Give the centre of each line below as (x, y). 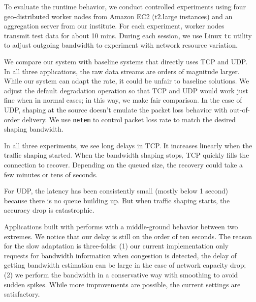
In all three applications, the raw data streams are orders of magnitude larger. (122, 71)
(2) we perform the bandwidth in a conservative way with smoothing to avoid (121, 274)
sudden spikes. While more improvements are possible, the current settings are (122, 284)
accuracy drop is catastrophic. (49, 210)
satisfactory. (22, 294)
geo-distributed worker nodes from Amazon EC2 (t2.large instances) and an (118, 16)
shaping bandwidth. (34, 129)
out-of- (240, 110)
